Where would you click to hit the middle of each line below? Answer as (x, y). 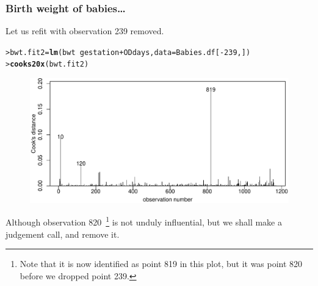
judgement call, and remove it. (63, 234)
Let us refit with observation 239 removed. (85, 31)
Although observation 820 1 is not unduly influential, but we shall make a (144, 221)
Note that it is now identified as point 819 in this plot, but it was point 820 (161, 264)
